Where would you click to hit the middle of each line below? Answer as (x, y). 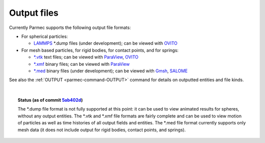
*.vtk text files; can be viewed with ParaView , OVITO (86, 57)
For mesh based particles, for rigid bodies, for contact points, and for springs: (100, 50)
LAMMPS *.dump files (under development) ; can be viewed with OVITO (106, 43)
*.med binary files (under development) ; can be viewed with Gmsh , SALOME (111, 71)
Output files (34, 13)
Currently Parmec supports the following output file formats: (70, 28)
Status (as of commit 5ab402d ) (50, 100)
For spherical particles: (45, 36)
